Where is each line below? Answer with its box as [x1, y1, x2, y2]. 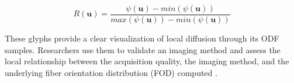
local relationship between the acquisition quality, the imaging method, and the [5, 55, 289, 67]
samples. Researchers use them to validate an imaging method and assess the [5, 43, 281, 56]
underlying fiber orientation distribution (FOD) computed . [5, 66, 217, 78]
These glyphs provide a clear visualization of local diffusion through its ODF [5, 32, 279, 44]
